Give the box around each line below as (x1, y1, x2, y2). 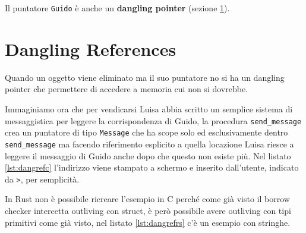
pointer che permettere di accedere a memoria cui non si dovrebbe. (5, 83, 248, 95)
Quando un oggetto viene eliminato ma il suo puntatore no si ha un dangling (5, 71, 285, 83)
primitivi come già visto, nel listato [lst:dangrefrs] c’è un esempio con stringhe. (5, 216, 291, 228)
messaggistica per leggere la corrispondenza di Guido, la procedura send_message (5, 114, 302, 127)
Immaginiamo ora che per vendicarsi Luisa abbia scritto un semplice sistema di (5, 102, 293, 115)
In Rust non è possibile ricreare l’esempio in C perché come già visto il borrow (5, 193, 290, 205)
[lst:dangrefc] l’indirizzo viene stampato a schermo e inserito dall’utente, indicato (5, 161, 299, 174)
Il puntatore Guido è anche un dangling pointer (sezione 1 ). (5, 2, 230, 14)
